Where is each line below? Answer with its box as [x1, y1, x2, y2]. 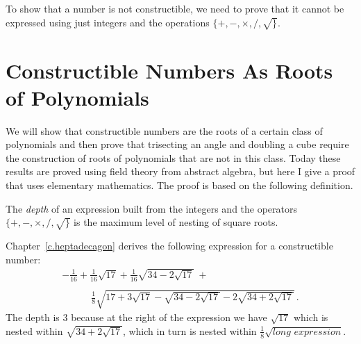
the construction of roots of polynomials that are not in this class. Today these [6, 150, 341, 165]
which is [293, 310, 328, 325]
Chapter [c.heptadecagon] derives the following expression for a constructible [6, 238, 333, 252]
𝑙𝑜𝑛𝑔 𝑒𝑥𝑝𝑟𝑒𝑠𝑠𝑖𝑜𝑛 [272, 327, 342, 337]
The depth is [6, 310, 60, 325]
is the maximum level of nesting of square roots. [74, 215, 278, 229]
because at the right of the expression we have [71, 310, 267, 325]
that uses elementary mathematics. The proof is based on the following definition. [6, 178, 353, 193]
